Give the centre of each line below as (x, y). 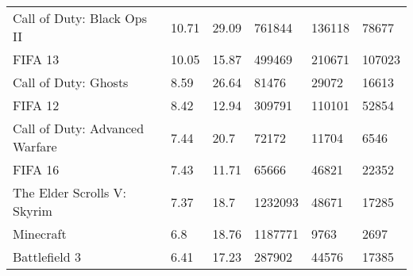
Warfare (35, 146)
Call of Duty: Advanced (79, 128)
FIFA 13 (36, 59)
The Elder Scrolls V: (70, 192)
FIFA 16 (36, 169)
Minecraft (40, 234)
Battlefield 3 (47, 257)
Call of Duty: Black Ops (80, 18)
